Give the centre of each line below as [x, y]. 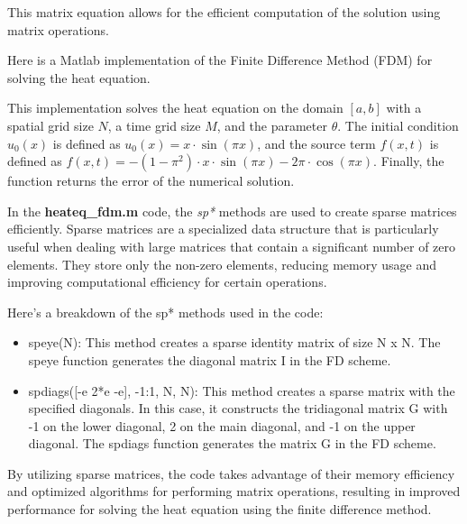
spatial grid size [50, 125]
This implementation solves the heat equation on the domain [175, 108]
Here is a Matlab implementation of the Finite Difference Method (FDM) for [220, 60]
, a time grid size [154, 125]
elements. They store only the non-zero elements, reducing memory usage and [222, 264]
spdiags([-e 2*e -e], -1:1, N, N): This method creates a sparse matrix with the [242, 390]
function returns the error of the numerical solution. [151, 181]
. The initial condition [398, 125]
